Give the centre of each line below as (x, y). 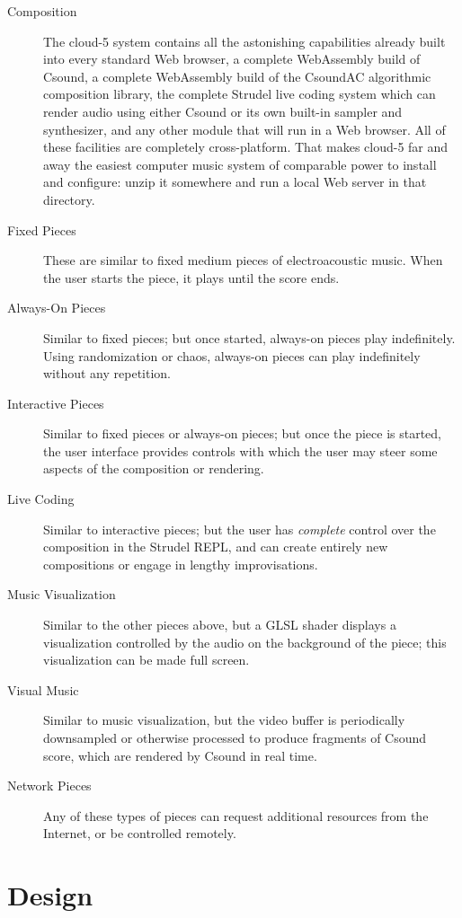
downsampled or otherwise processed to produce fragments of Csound (235, 737)
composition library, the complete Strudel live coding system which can (240, 94)
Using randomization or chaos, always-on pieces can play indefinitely (232, 355)
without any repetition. (107, 373)
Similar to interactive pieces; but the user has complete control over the (240, 529)
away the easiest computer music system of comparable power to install (240, 164)
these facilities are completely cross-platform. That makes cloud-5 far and (246, 147)
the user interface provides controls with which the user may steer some (240, 450)
